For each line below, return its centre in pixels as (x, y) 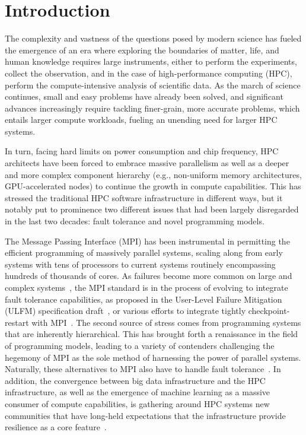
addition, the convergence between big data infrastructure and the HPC (135, 380)
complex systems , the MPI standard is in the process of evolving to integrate (146, 287)
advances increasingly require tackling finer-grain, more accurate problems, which (152, 108)
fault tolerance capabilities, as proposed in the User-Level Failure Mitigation (144, 299)
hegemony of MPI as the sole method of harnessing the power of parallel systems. (153, 357)
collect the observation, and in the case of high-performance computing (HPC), (149, 73)
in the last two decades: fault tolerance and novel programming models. (135, 221)
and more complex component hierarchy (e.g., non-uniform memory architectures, (153, 174)
